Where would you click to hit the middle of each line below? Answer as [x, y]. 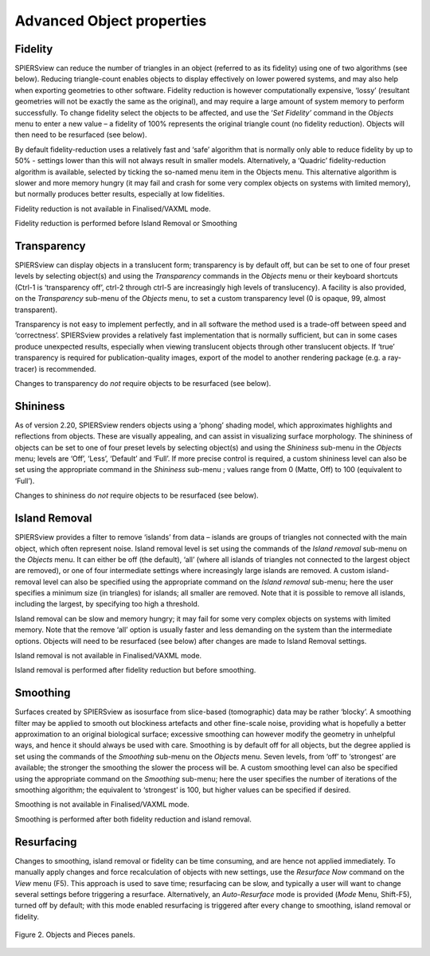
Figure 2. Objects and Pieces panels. [75, 935]
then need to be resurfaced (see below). [81, 135]
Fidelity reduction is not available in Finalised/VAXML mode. [113, 209]
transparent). [36, 310]
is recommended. [67, 369]
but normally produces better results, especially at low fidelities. [120, 194]
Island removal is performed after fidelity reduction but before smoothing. [135, 670]
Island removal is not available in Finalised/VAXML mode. [108, 656]
